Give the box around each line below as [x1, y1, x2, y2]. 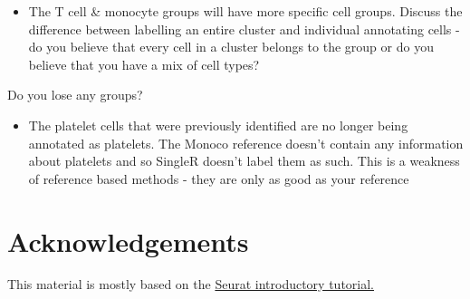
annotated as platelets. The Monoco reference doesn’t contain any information [28, 133, 464, 152]
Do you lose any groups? [7, 85, 143, 104]
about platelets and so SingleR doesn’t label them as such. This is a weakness [28, 151, 460, 170]
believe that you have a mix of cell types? [28, 54, 260, 73]
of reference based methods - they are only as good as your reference [28, 169, 409, 188]
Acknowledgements [7, 222, 249, 259]
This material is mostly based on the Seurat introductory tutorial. [7, 275, 374, 294]
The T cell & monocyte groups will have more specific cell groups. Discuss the [28, 2, 463, 20]
